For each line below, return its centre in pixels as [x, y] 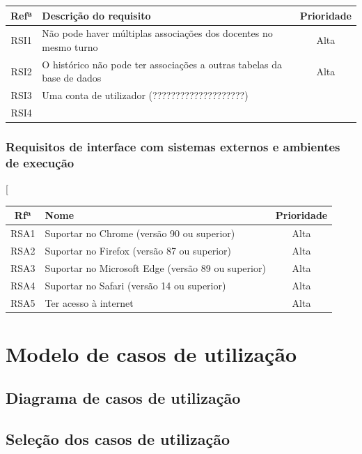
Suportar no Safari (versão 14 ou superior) [135, 285]
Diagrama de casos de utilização [123, 398]
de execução [40, 162]
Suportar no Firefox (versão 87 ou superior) [138, 251]
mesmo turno [70, 46]
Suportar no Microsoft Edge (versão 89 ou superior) [155, 267]
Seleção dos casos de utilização [118, 439]
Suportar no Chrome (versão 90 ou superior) [140, 233]
